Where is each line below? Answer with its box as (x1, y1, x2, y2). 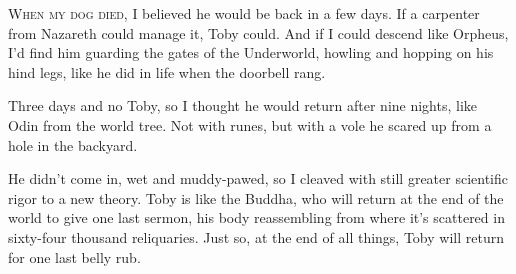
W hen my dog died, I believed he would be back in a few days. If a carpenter (8, 3, 480, 23)
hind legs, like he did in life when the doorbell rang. (8, 61, 326, 82)
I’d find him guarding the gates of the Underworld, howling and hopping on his (8, 42, 494, 63)
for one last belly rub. (8, 246, 141, 267)
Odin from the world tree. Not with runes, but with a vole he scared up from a (8, 114, 492, 135)
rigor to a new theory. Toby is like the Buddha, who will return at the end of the (8, 187, 504, 208)
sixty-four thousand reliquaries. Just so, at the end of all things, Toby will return (8, 226, 504, 247)
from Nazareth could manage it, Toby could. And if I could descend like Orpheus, (8, 22, 509, 43)
